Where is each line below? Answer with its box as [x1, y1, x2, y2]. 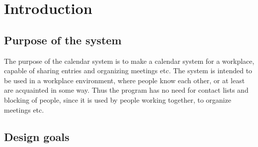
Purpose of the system [4, 32, 122, 47]
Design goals [4, 129, 70, 144]
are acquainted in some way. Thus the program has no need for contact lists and [4, 85, 249, 95]
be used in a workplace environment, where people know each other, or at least [4, 75, 245, 85]
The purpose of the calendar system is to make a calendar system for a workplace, [4, 55, 255, 66]
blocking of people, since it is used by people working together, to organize [4, 94, 231, 105]
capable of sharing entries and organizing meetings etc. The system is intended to [4, 65, 253, 76]
